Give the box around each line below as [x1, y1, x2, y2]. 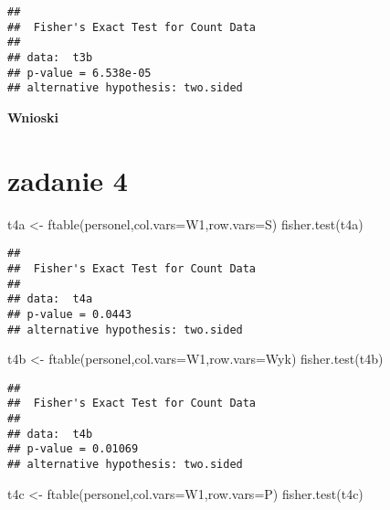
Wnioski [7, 107, 59, 126]
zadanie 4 [7, 161, 128, 198]
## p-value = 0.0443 [7, 307, 132, 321]
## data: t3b [7, 50, 93, 64]
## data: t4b [7, 427, 93, 441]
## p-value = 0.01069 [7, 442, 139, 456]
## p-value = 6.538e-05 [7, 66, 152, 80]
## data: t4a [7, 292, 93, 306]
